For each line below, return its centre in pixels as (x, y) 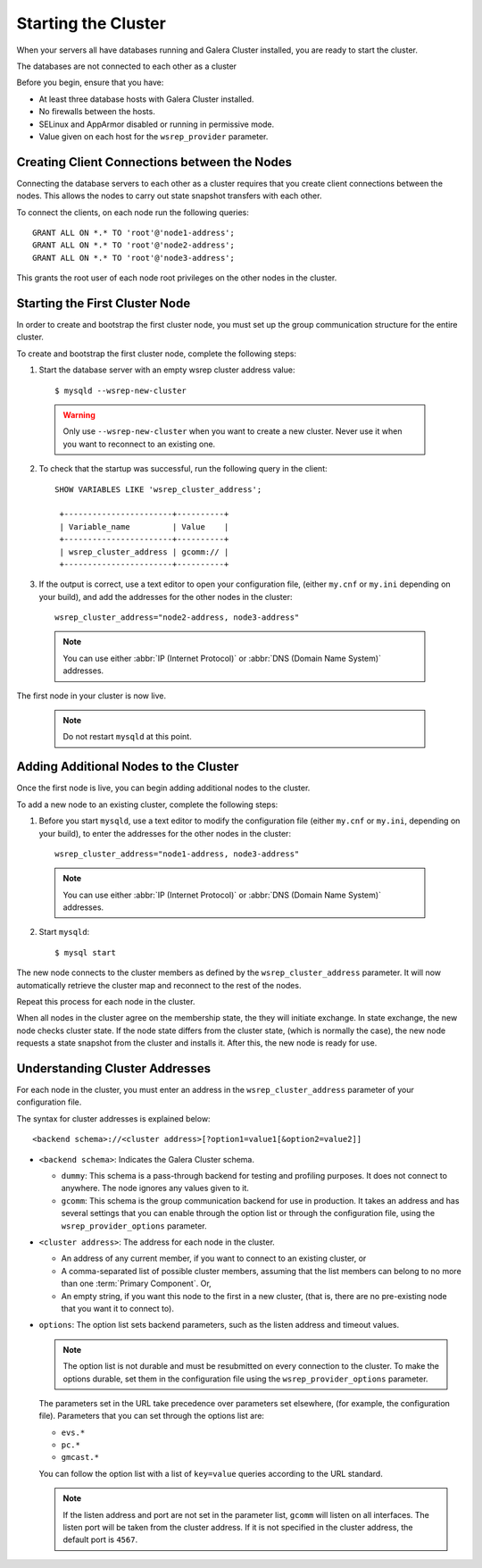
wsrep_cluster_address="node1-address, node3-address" (177, 854)
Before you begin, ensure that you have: (90, 83)
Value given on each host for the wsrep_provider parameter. (154, 136)
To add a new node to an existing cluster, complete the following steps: (147, 805)
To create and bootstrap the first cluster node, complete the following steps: (157, 354)
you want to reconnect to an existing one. (139, 444)
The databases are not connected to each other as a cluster (126, 66)
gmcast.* (80, 1457)
